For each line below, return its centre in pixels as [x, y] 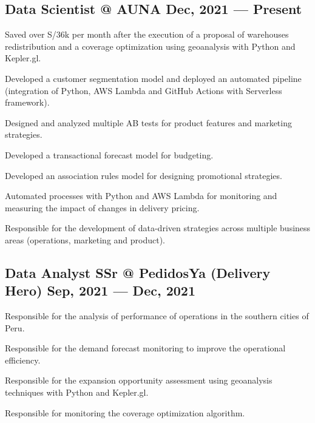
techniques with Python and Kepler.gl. [77, 392]
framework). [27, 102]
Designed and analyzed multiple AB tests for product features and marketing [148, 122]
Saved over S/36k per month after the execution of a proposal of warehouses [147, 34]
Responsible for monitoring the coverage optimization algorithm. [125, 412]
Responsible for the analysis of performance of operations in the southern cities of [157, 316]
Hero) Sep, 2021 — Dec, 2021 [100, 290]
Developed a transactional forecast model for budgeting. [109, 154]
